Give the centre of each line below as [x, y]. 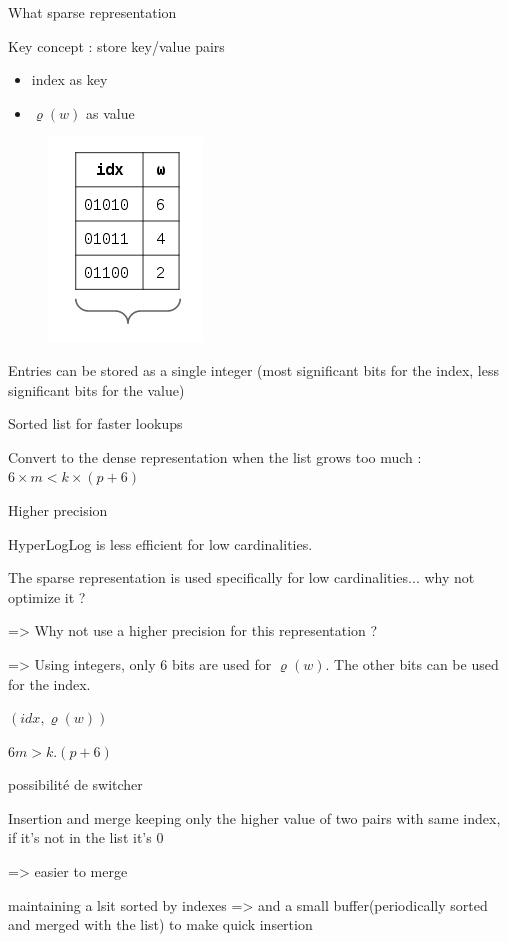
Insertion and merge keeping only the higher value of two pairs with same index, [254, 817]
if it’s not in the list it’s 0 [86, 837]
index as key [69, 79]
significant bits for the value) [96, 389]
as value [110, 112]
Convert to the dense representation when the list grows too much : [215, 456]
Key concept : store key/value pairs [116, 45]
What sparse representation [92, 12]
